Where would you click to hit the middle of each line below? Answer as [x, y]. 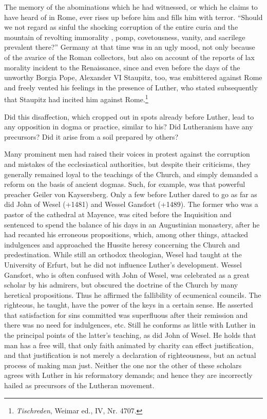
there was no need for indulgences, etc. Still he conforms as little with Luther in [130, 325]
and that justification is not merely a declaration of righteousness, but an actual [130, 355]
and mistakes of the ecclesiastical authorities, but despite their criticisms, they [127, 164]
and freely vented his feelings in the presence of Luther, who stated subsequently [131, 87]
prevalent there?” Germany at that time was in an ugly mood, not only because [130, 47]
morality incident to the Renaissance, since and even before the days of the [122, 67]
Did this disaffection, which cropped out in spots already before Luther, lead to [129, 116]
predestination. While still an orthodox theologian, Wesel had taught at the [123, 254]
